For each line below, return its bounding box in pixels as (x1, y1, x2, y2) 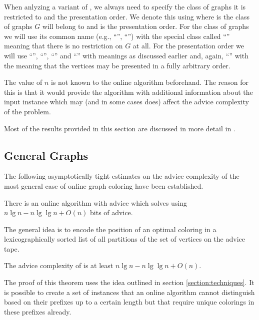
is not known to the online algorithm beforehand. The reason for (50, 77, 249, 87)
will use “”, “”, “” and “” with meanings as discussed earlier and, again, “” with (4, 50, 248, 60)
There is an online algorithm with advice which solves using (4, 197, 187, 208)
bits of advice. (90, 207, 133, 218)
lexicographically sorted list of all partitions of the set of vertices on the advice (4, 234, 245, 244)
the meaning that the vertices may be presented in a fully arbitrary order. (4, 60, 230, 70)
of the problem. (4, 106, 51, 116)
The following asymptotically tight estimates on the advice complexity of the (4, 171, 239, 181)
